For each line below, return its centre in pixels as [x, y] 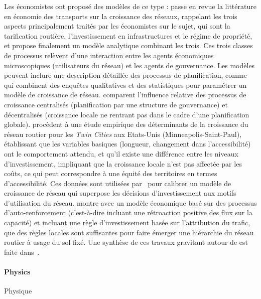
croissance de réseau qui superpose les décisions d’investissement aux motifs [120, 193]
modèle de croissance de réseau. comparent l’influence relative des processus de [125, 95]
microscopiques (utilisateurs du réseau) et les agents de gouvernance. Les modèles [129, 65]
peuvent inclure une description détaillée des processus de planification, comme [125, 75]
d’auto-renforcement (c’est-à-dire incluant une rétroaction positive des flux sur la [128, 212]
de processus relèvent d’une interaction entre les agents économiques [109, 55]
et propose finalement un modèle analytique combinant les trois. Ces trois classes [128, 45]
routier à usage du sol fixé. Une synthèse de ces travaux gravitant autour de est [126, 242]
